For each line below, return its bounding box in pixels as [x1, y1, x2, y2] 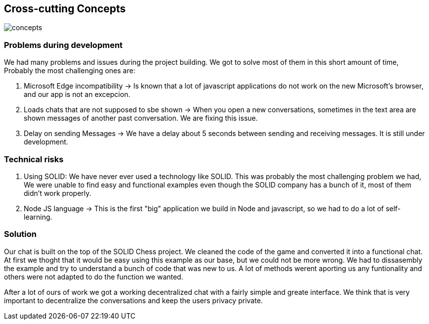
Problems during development [4, 40, 123, 50]
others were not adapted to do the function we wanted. [4, 272, 183, 281]
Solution [4, 229, 37, 239]
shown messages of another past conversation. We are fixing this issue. [24, 114, 258, 123]
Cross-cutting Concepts [4, 2, 126, 15]
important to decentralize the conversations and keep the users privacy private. [4, 296, 263, 305]
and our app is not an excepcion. [24, 90, 130, 99]
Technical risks [4, 154, 64, 164]
